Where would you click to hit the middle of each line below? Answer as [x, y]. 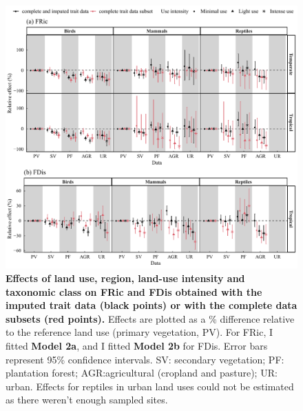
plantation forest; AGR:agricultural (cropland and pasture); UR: [142, 373]
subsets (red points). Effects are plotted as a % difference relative [150, 318]
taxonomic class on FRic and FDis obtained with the [134, 291]
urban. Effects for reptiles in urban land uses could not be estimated [150, 386]
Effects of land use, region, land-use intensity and [125, 278]
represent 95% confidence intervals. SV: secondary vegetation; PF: [145, 359]
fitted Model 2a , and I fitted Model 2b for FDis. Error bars [137, 345]
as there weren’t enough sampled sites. [87, 400]
